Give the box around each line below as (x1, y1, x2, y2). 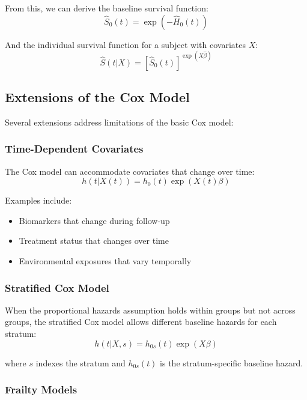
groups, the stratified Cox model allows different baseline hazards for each (5, 315, 277, 328)
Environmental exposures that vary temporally (19, 255, 192, 267)
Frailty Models (5, 382, 78, 397)
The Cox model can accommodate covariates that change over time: (5, 165, 255, 177)
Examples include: (5, 194, 72, 207)
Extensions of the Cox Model (5, 88, 190, 106)
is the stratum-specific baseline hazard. (160, 356, 303, 369)
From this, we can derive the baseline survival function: (5, 2, 208, 14)
